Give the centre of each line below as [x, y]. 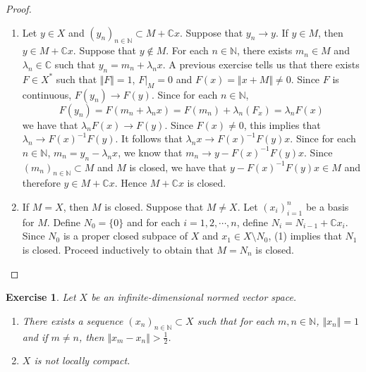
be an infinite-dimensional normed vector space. [194, 297]
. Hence [131, 183]
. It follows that [149, 138]
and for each [154, 222]
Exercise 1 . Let [41, 297]
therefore [41, 183]
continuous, [47, 94]
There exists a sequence [73, 320]
